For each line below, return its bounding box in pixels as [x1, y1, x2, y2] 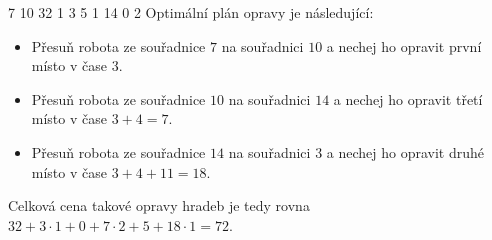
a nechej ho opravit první [326, 35, 482, 56]
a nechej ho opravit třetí [333, 88, 483, 109]
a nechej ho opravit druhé [326, 141, 485, 162]
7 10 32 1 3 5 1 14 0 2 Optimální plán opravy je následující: [8, 2, 374, 22]
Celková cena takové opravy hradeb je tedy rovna [8, 195, 310, 216]
